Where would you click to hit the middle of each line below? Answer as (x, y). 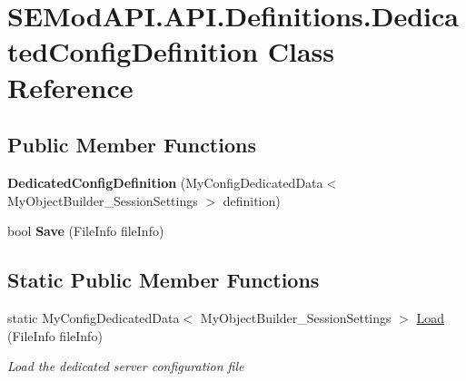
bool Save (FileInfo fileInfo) (86, 231)
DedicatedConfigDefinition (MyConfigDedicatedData (165, 182)
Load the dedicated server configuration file (126, 366)
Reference (70, 87)
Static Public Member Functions (164, 280)
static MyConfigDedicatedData (94, 317)
